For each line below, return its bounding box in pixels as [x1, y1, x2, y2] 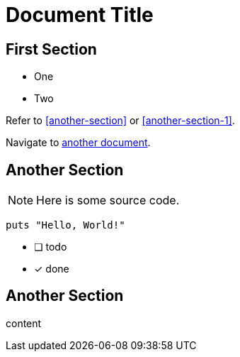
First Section [6, 40, 97, 58]
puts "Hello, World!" [6, 219, 125, 231]
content [6, 317, 42, 329]
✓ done [34, 263, 69, 275]
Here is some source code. [36, 193, 180, 208]
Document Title [6, 3, 154, 27]
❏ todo [34, 241, 67, 253]
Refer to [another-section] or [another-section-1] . [6, 114, 235, 127]
